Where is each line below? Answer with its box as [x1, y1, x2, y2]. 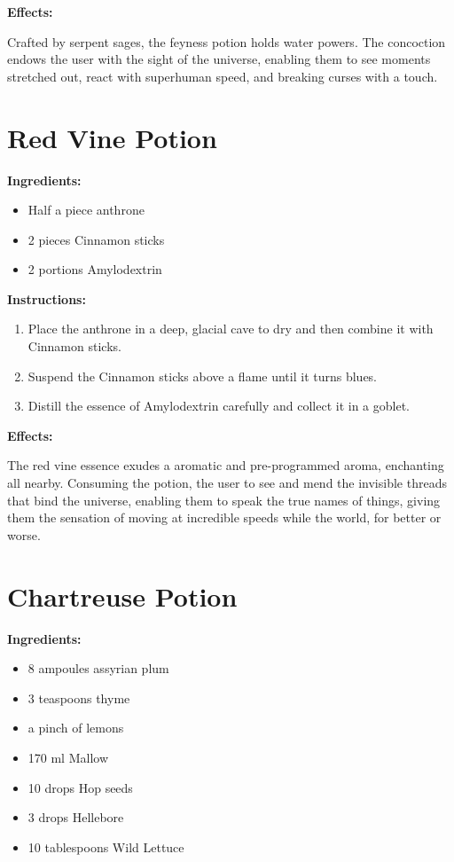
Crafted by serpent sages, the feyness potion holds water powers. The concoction [7, 32, 446, 51]
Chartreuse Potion [7, 577, 238, 614]
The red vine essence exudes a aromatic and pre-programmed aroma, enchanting [7, 456, 444, 474]
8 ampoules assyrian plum [27, 659, 169, 678]
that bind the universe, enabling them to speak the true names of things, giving [7, 490, 441, 509]
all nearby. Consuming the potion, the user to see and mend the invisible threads [7, 474, 447, 492]
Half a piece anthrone [27, 200, 145, 219]
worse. [7, 525, 41, 544]
